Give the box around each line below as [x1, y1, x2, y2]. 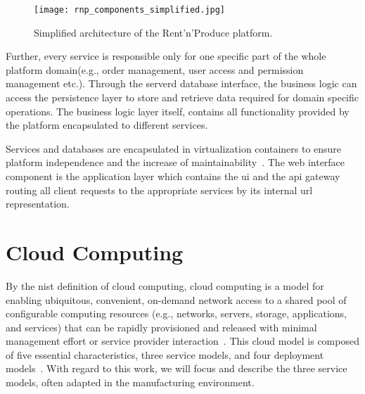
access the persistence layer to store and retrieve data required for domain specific [6, 90, 359, 105]
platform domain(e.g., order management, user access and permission [6, 62, 304, 77]
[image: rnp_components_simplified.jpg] [34, 5, 226, 15]
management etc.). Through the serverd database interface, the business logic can [6, 76, 357, 91]
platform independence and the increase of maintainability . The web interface [6, 155, 345, 170]
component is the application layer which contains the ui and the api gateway [6, 169, 340, 183]
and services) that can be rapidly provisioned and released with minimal [6, 319, 317, 334]
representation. [6, 196, 70, 211]
